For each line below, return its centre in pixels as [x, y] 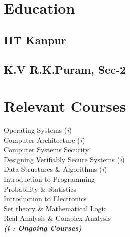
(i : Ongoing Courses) [43, 228]
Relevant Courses [65, 106]
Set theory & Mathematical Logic [55, 208]
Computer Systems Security [47, 150]
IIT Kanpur [35, 40]
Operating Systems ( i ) [38, 130]
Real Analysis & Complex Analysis [57, 218]
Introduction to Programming [49, 179]
